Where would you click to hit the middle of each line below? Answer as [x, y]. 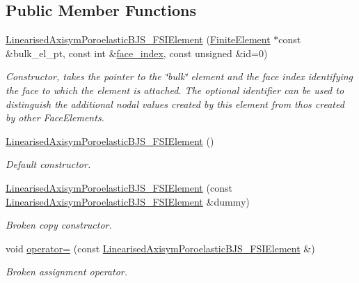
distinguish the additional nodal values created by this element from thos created [175, 104]
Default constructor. [48, 164]
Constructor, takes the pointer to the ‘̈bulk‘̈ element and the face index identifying [179, 76]
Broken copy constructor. [59, 225]
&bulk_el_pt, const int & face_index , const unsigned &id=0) [137, 53]
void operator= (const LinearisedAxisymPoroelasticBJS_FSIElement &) [160, 248]
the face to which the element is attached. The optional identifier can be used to [175, 90]
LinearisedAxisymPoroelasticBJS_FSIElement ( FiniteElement [138, 39]
